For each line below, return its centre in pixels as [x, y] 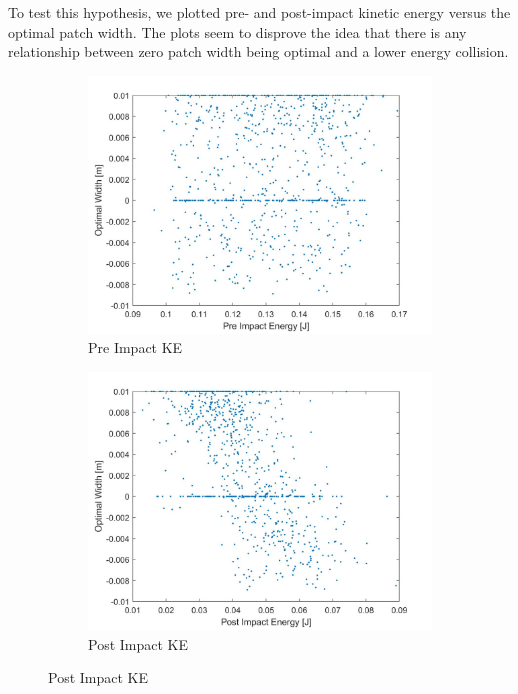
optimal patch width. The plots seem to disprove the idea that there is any [237, 31]
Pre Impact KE [135, 347]
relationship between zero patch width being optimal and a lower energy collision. [258, 51]
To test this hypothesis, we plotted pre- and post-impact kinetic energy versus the [259, 12]
